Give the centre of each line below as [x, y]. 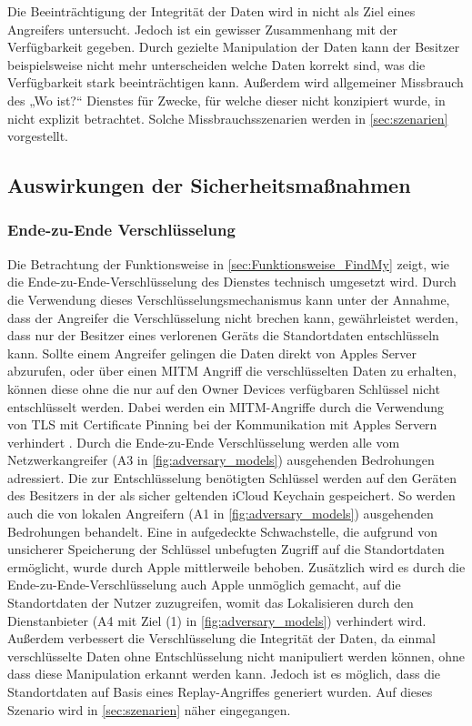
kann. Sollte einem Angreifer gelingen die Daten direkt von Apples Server [212, 353]
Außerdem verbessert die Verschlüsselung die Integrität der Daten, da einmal [221, 638]
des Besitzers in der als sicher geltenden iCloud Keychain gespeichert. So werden [231, 495]
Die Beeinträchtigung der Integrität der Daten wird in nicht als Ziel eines [211, 11]
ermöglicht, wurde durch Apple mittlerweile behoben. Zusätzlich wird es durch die [236, 566]
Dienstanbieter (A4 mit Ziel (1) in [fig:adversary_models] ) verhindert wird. [217, 620]
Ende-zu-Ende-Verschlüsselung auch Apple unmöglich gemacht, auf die [204, 585]
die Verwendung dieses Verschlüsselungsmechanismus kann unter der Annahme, [229, 299]
